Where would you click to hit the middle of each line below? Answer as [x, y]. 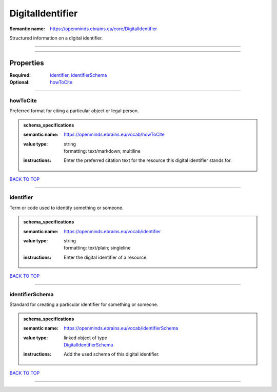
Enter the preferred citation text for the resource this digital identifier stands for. [148, 160]
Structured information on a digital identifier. [56, 38]
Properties [27, 63]
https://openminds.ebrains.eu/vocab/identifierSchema [121, 328]
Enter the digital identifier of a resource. [106, 257]
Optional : [20, 82]
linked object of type [86, 338]
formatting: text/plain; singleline [97, 248]
